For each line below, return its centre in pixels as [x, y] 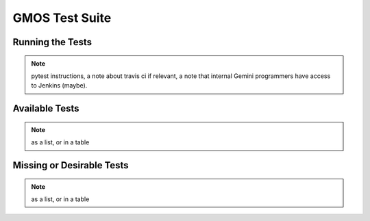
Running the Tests [52, 42]
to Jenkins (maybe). [59, 86]
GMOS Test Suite [62, 18]
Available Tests [46, 108]
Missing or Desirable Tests [71, 165]
